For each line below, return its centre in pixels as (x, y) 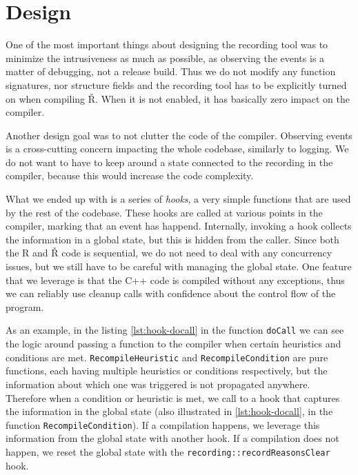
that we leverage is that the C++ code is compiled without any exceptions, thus (175, 280)
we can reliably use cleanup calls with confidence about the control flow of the (171, 293)
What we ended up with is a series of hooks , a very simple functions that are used (178, 199)
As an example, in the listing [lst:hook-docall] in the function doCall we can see (175, 330)
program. (25, 306)
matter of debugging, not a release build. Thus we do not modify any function (171, 71)
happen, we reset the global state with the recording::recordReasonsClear (168, 451)
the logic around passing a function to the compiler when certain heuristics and (173, 344)
